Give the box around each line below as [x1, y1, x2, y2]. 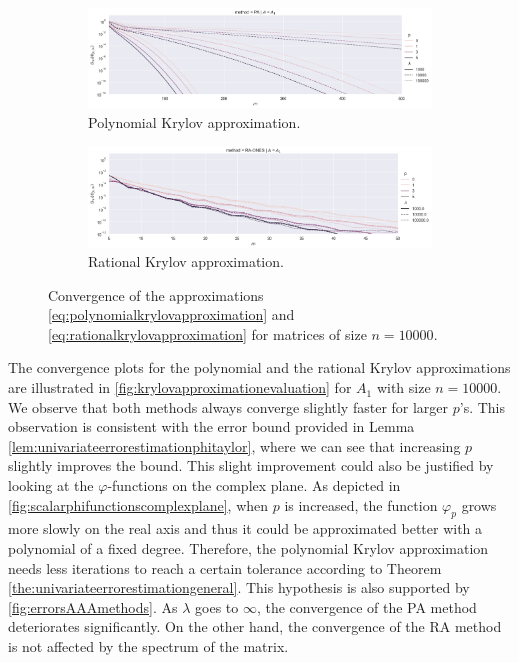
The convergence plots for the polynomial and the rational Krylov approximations [8, 357, 511, 378]
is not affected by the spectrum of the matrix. [8, 635, 289, 656]
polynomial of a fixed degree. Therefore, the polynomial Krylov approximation [8, 538, 489, 559]
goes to [195, 596, 239, 617]
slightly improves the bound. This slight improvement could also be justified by [8, 455, 494, 476]
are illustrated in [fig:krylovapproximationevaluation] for [8, 377, 352, 398]
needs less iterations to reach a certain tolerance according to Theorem [8, 557, 442, 578]
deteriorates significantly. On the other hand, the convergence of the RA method [8, 616, 502, 637]
